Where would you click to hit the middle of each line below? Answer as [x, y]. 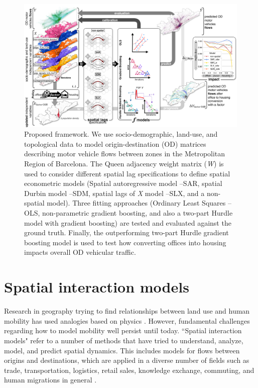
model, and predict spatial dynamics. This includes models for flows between [122, 350]
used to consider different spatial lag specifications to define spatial [127, 173]
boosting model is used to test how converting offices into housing [125, 242]
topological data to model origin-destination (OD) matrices [115, 143]
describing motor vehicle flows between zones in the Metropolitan [125, 154]
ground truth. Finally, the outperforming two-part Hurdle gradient [126, 232]
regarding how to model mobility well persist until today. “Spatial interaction [123, 330]
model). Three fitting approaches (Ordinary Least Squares [136, 203]
